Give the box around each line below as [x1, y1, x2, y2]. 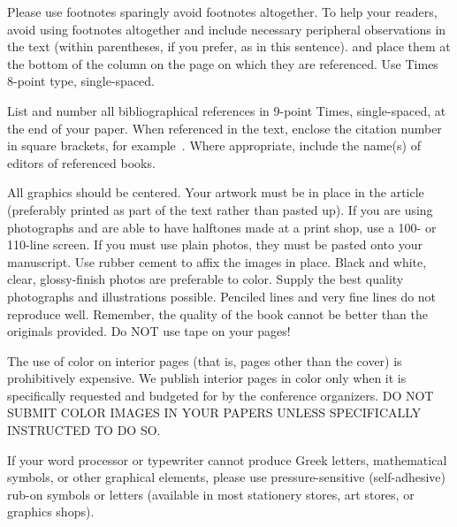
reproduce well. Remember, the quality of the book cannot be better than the [7, 304, 428, 323]
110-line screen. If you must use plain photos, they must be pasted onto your [7, 235, 423, 254]
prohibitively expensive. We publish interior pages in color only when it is [7, 369, 407, 387]
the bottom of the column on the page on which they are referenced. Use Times [7, 54, 438, 73]
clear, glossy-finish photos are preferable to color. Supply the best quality [7, 270, 404, 288]
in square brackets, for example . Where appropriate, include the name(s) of [7, 136, 421, 155]
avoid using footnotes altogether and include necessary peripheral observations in [7, 19, 446, 38]
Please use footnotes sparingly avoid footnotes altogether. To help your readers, [7, 3, 438, 20]
